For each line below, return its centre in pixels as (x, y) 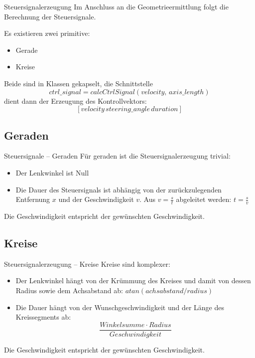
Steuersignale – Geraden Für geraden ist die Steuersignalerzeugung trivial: (117, 156)
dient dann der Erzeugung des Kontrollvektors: (75, 100)
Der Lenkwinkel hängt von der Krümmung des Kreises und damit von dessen (133, 280)
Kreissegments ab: (43, 317)
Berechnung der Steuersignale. (50, 16)
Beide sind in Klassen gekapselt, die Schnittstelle (78, 83)
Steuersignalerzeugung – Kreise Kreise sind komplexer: (87, 264)
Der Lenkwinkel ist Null (52, 172)
